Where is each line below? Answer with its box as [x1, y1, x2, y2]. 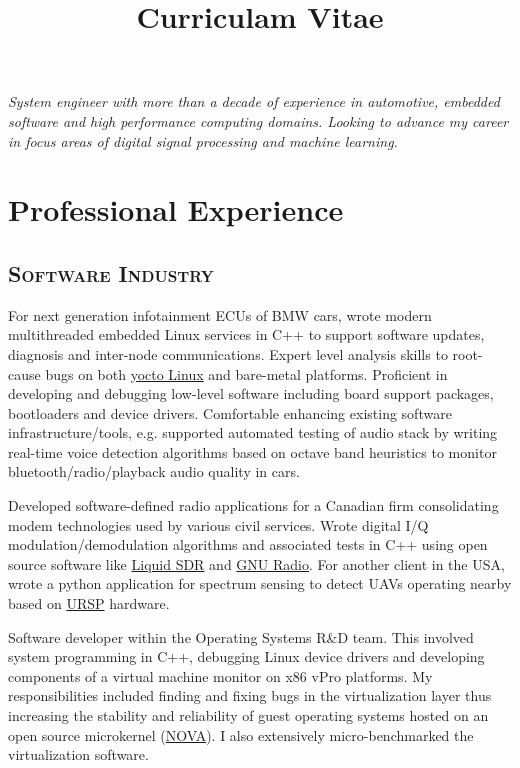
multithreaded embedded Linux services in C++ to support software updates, [8, 324, 485, 345]
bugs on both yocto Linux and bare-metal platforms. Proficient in [45, 363, 448, 384]
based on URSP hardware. [8, 593, 170, 614]
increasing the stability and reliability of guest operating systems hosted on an [8, 705, 489, 726]
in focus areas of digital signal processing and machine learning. [8, 130, 398, 151]
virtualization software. [8, 744, 149, 765]
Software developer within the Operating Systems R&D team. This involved [8, 626, 474, 647]
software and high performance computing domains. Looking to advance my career [8, 110, 509, 131]
